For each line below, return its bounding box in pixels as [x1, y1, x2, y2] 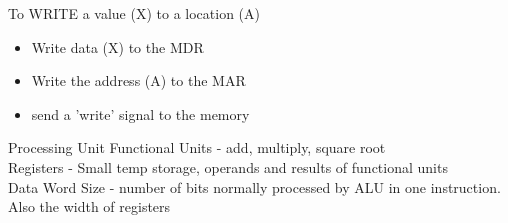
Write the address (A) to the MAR [31, 70, 246, 91]
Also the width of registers [8, 196, 171, 217]
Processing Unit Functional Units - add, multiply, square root [8, 137, 386, 158]
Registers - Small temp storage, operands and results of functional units [8, 156, 448, 177]
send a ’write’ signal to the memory [31, 103, 250, 124]
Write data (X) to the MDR [31, 36, 204, 57]
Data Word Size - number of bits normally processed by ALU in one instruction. [8, 176, 501, 197]
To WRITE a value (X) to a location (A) [8, 3, 260, 23]
